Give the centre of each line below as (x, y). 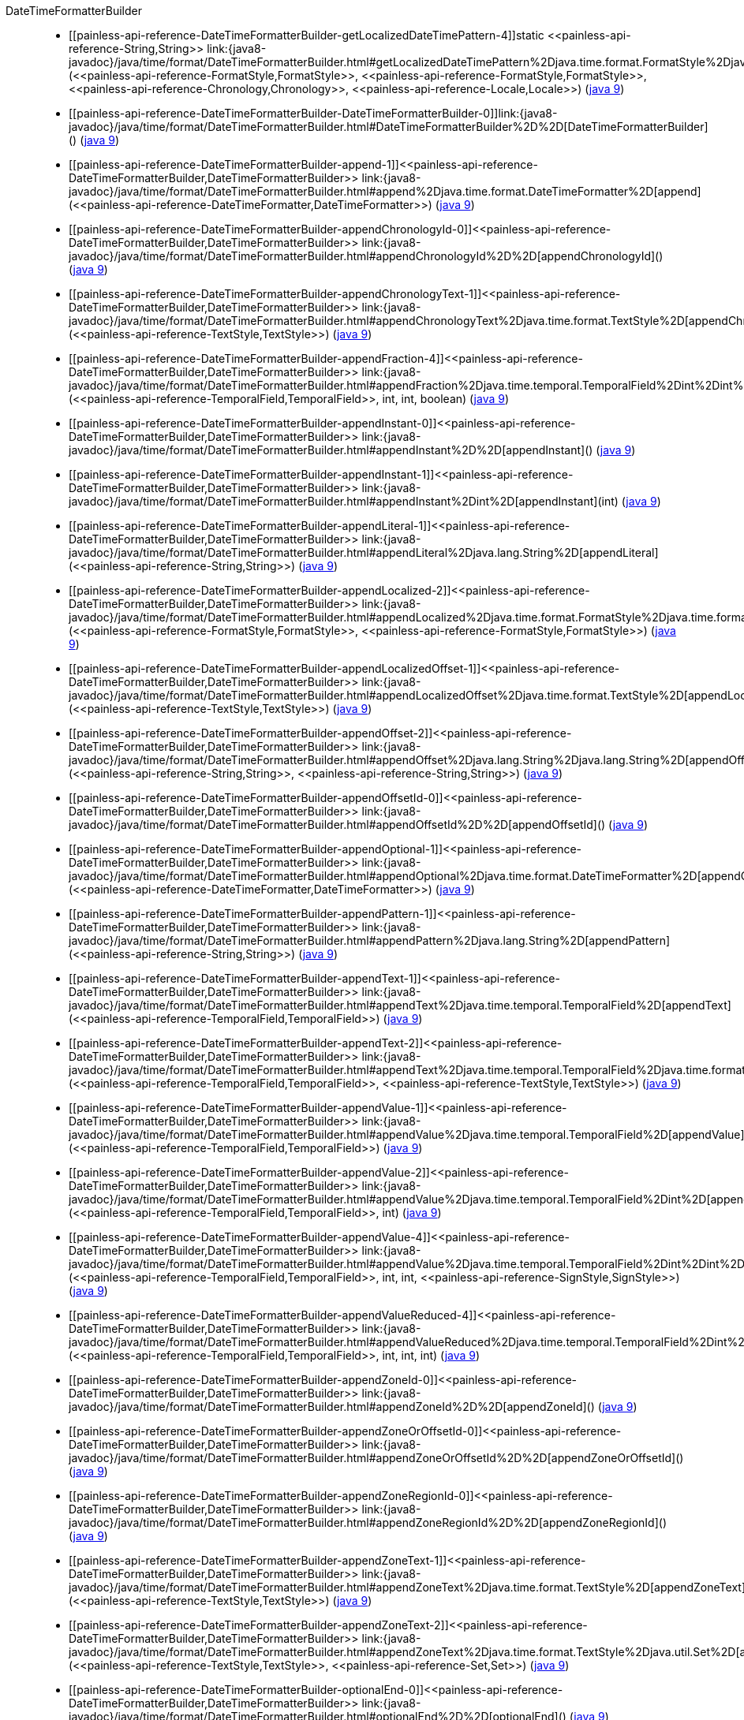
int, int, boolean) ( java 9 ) (446, 399)
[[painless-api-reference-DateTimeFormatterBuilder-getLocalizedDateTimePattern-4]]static (307, 35)
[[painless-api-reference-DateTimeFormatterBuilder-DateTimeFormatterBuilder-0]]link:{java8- (313, 113)
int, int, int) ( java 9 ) (431, 1355)
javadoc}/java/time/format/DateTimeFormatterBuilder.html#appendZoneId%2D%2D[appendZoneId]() (332, 1407)
